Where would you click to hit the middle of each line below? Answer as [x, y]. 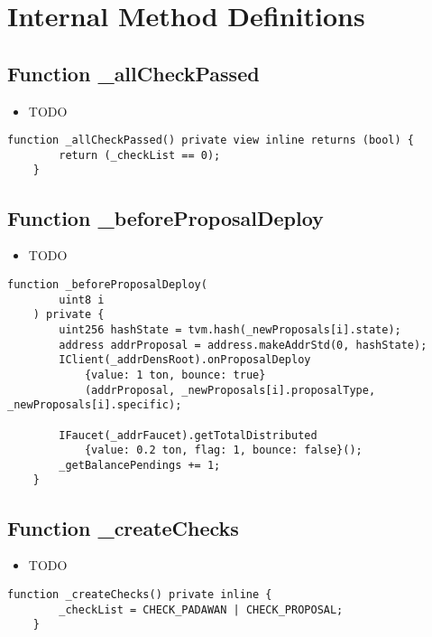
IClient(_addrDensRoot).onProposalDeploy [185, 360]
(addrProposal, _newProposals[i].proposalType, [230, 390]
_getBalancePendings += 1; [140, 465]
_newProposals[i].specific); [95, 405]
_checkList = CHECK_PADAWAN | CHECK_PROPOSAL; [201, 609]
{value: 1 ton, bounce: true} [175, 375]
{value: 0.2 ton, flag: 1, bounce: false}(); [223, 450]
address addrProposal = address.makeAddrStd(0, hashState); [243, 345]
